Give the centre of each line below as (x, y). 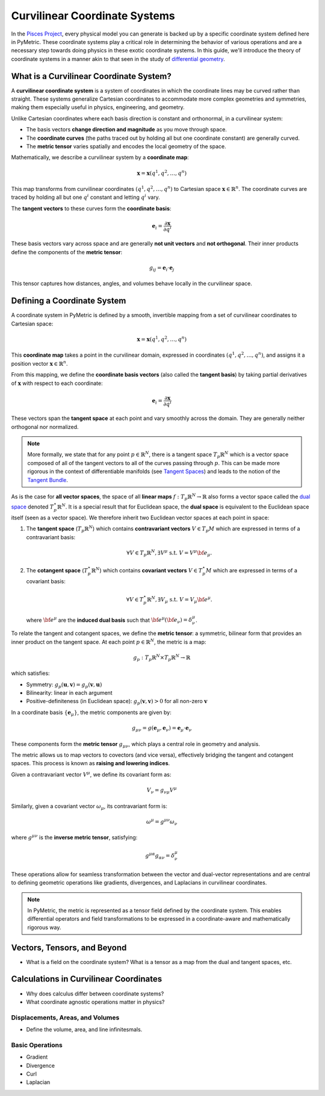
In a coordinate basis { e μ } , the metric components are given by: (91, 713)
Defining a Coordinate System (69, 301)
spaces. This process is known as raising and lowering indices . (91, 763)
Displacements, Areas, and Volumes (65, 1017)
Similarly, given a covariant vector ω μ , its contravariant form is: (89, 806)
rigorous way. (44, 927)
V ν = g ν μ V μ (162, 790)
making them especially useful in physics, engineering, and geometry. (98, 107)
